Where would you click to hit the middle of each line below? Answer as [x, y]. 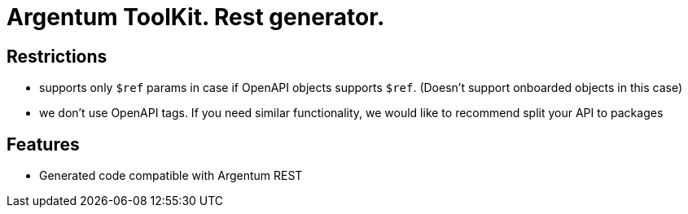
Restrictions [57, 56]
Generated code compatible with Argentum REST [171, 176]
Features [43, 144]
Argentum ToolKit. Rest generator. [196, 17]
